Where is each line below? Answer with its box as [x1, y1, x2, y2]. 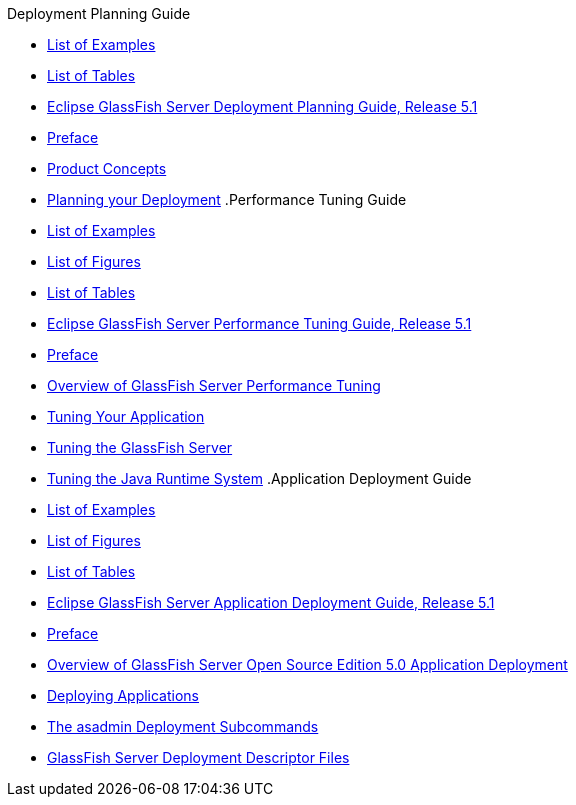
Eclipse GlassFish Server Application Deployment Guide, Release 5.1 [47, 594, 495, 611]
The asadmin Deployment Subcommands [47, 718, 319, 735]
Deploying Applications [47, 687, 200, 704]
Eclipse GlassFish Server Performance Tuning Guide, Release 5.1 [47, 315, 472, 332]
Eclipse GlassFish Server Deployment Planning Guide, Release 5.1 [47, 98, 478, 115]
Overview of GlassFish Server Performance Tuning [47, 377, 381, 394]
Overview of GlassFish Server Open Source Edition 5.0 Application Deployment [47, 656, 568, 673]
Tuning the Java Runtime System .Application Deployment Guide [47, 470, 472, 487]
